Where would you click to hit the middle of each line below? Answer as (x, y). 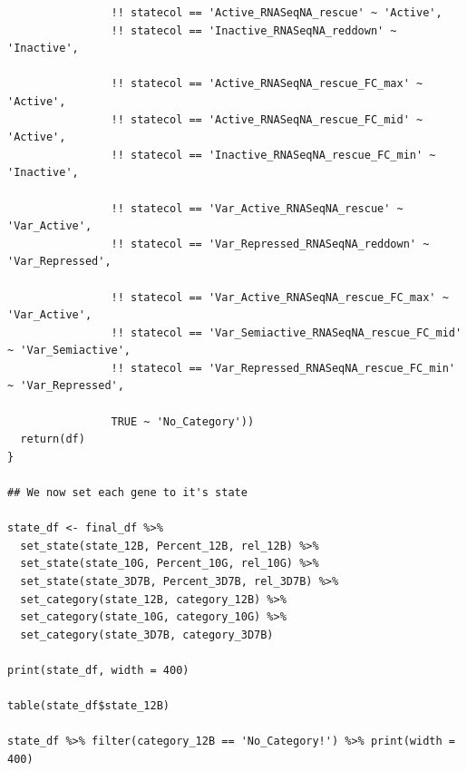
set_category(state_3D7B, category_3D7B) (147, 634)
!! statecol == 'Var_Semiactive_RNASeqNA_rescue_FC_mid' (287, 332)
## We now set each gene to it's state (127, 493)
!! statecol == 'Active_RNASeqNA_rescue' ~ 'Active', (277, 13)
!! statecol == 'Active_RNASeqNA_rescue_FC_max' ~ (267, 84)
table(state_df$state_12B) (88, 706)
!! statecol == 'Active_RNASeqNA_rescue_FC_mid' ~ (267, 119)
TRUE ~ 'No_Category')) (183, 421)
